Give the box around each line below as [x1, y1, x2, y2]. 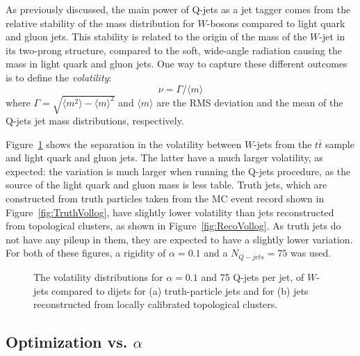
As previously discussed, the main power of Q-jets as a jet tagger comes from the [6, 2, 351, 16]
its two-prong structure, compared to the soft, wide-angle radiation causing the [6, 42, 342, 57]
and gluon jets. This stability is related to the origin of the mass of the [6, 29, 307, 44]
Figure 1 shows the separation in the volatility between [6, 136, 242, 151]
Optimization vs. [6, 331, 128, 353]
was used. [291, 245, 332, 260]
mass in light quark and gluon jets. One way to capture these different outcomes [6, 56, 347, 71]
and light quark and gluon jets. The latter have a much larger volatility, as [6, 150, 323, 165]
